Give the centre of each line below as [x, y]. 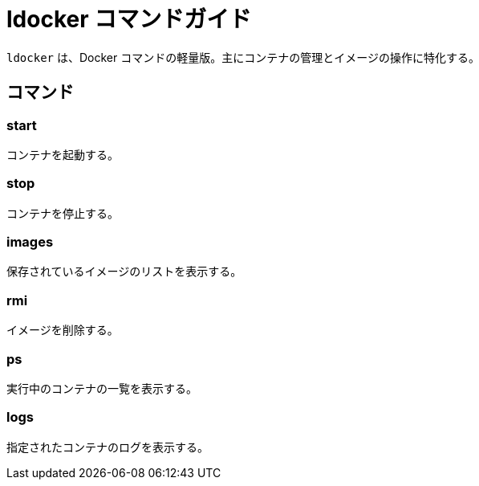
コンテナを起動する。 [63, 154]
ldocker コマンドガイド [129, 19]
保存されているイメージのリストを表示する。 [124, 272]
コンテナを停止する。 [63, 213]
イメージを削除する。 [63, 330]
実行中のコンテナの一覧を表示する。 [102, 388]
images [30, 242]
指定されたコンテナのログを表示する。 [108, 447]
